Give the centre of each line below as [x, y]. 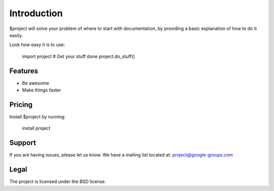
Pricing [21, 104]
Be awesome [36, 83]
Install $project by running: [38, 116]
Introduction [36, 13]
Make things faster [42, 90]
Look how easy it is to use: [37, 45]
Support [23, 143]
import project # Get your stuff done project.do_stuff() [79, 56]
